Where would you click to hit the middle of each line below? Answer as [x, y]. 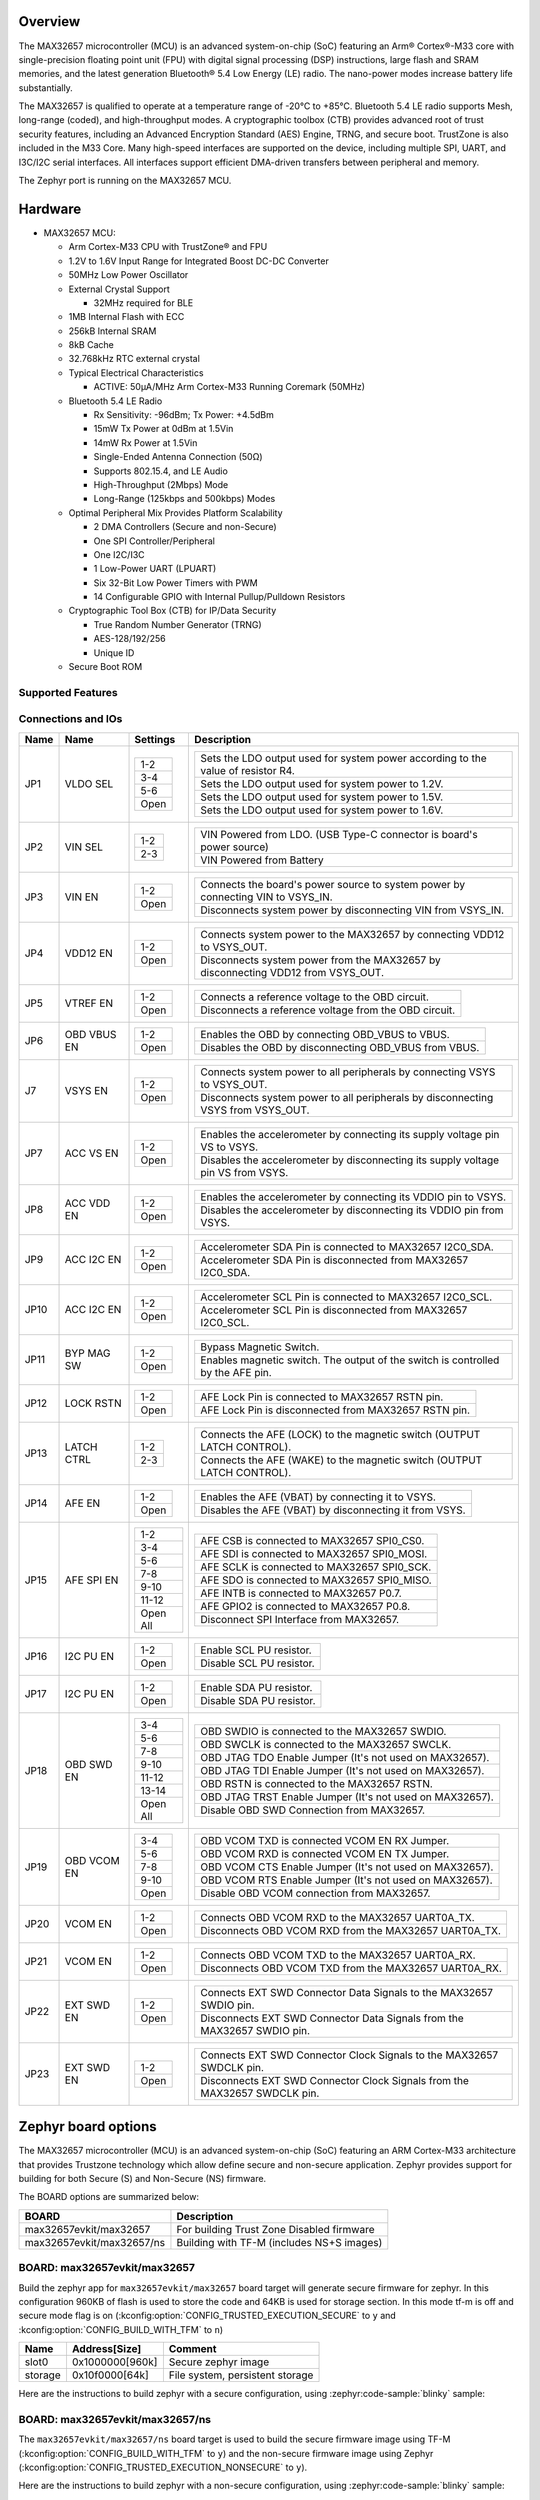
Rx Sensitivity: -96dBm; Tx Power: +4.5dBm [183, 415]
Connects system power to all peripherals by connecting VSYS [348, 1072]
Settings [155, 739]
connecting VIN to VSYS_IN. [267, 897]
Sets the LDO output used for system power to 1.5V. [322, 797]
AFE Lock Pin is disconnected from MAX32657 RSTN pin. [335, 1410]
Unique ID [114, 652]
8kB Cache [91, 345]
